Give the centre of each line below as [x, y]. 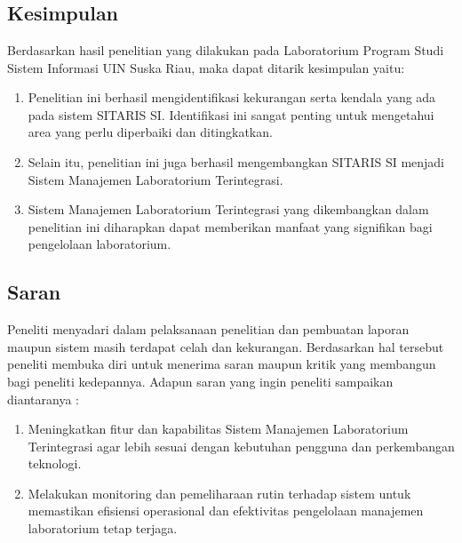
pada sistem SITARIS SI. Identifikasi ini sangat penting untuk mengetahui [231, 114]
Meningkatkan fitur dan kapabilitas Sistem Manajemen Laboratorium [218, 429]
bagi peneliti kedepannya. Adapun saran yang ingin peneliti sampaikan [200, 381]
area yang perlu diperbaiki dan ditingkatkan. [150, 132]
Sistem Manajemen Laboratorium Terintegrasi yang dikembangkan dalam [228, 209]
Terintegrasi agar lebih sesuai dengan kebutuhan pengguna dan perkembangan [241, 446]
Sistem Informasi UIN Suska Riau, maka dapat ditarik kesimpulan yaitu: [206, 67]
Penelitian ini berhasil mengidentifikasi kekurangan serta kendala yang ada [232, 97]
